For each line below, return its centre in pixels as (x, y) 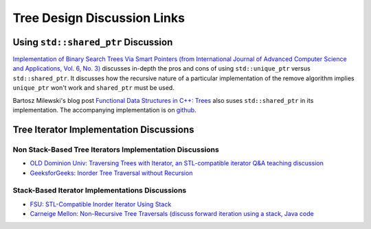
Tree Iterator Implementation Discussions (103, 129)
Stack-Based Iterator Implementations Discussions (100, 191)
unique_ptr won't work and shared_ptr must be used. (93, 88)
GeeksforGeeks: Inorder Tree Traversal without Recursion (111, 173)
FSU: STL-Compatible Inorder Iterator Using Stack (101, 204)
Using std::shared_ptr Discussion (93, 42)
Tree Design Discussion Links (99, 18)
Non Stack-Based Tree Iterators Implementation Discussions (116, 149)
